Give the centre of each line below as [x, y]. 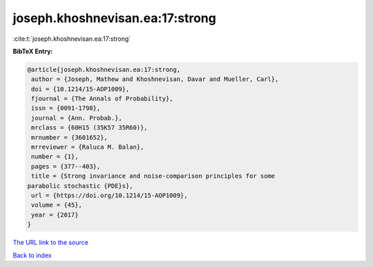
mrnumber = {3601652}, [70, 137]
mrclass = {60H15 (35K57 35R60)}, [89, 128]
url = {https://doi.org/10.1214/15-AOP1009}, [109, 195]
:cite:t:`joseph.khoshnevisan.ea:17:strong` [72, 39]
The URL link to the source [51, 243]
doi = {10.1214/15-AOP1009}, [80, 89]
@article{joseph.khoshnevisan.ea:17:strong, [104, 70]
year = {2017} [55, 215]
